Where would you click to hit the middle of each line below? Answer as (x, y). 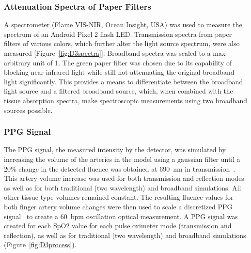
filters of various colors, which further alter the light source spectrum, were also (122, 43)
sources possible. (28, 110)
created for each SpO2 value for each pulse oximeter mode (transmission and (118, 226)
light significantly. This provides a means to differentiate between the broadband (124, 81)
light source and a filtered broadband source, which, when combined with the (118, 91)
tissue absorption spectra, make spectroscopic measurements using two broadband (126, 100)
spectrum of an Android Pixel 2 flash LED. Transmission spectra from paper (118, 34)
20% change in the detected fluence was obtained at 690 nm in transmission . (120, 168)
